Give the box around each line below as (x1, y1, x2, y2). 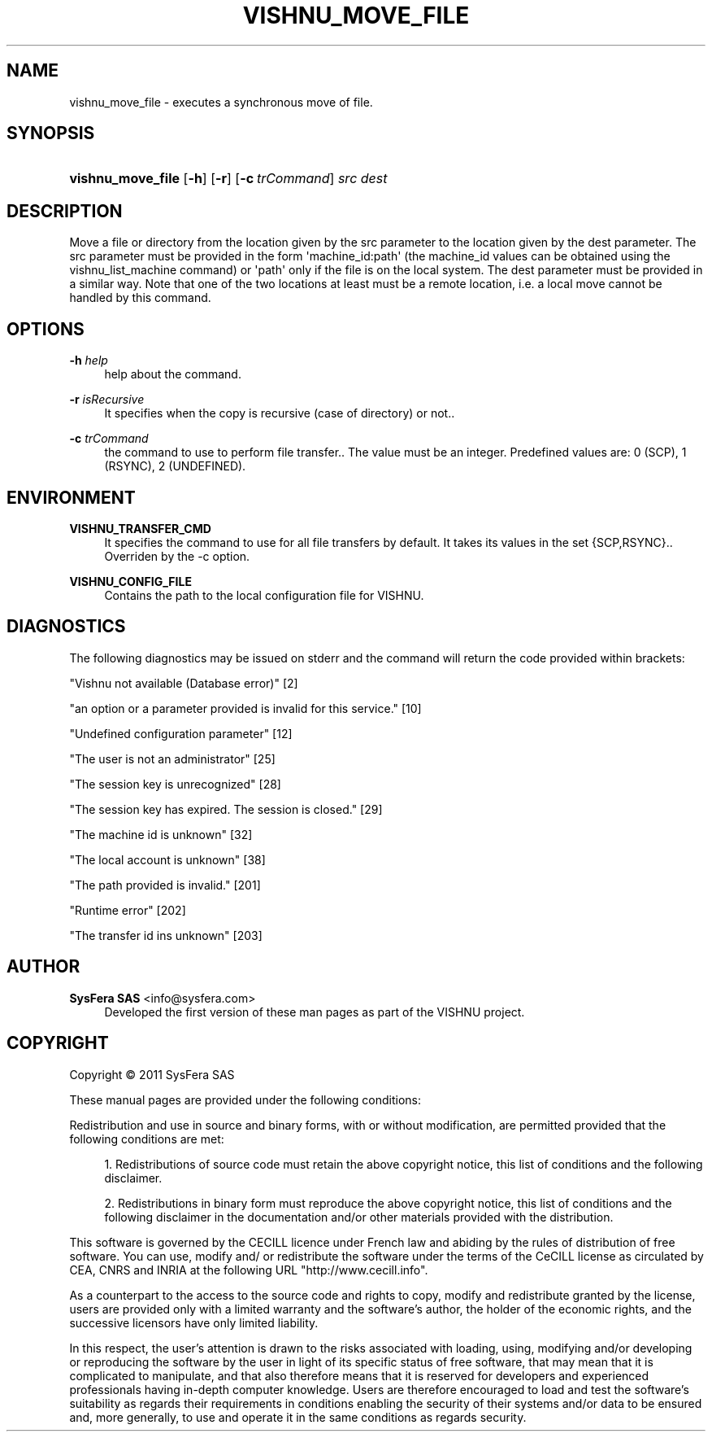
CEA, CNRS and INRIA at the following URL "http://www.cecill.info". (69, 1262, 428, 1277)
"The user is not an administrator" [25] (69, 751, 276, 766)
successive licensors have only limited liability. (69, 1315, 319, 1330)
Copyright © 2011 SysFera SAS (69, 1067, 235, 1082)
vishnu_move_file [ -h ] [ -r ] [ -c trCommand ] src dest (69, 170, 388, 187)
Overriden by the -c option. (104, 549, 250, 563)
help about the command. (104, 367, 241, 382)
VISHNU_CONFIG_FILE (69, 574, 192, 588)
